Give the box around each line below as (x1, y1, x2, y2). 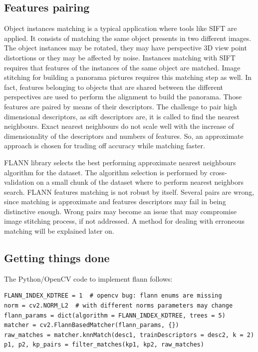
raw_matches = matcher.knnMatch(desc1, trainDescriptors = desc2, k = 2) (4, 331, 255, 339)
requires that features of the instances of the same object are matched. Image (4, 62, 241, 72)
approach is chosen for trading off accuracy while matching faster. (4, 140, 205, 151)
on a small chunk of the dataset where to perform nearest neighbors (36, 177, 244, 187)
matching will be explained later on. (4, 226, 114, 236)
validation (4, 177, 34, 187)
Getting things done (4, 250, 110, 266)
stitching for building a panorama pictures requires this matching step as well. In (4, 72, 252, 82)
